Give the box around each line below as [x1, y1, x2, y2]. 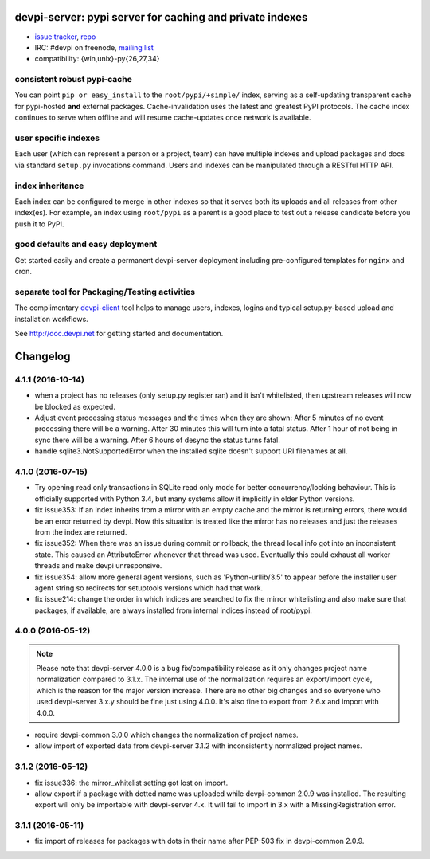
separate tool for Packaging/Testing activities [14, 286, 195, 297]
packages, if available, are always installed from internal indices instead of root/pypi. [34, 606, 312, 615]
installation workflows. [14, 314, 89, 324]
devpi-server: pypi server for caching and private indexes [14, 10, 308, 24]
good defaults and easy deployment [14, 239, 158, 250]
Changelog [14, 349, 71, 363]
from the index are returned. [34, 527, 127, 537]
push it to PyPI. [14, 219, 64, 229]
